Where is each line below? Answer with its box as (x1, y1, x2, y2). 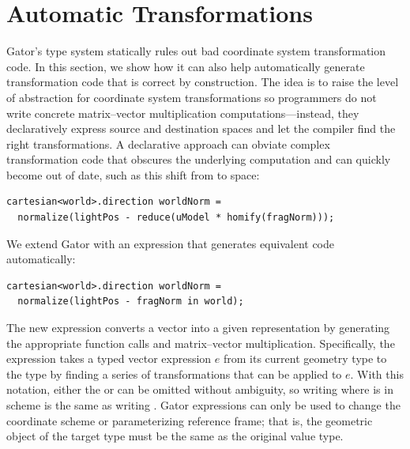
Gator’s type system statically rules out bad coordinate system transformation (6, 43, 386, 59)
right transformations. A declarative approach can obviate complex (6, 135, 330, 152)
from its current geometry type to (223, 350, 387, 367)
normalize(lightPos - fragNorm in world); (17, 296, 244, 308)
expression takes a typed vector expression (6, 350, 212, 367)
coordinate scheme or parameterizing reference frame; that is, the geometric (6, 412, 373, 428)
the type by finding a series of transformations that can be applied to (6, 365, 342, 382)
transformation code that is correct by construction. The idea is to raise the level (6, 74, 399, 90)
